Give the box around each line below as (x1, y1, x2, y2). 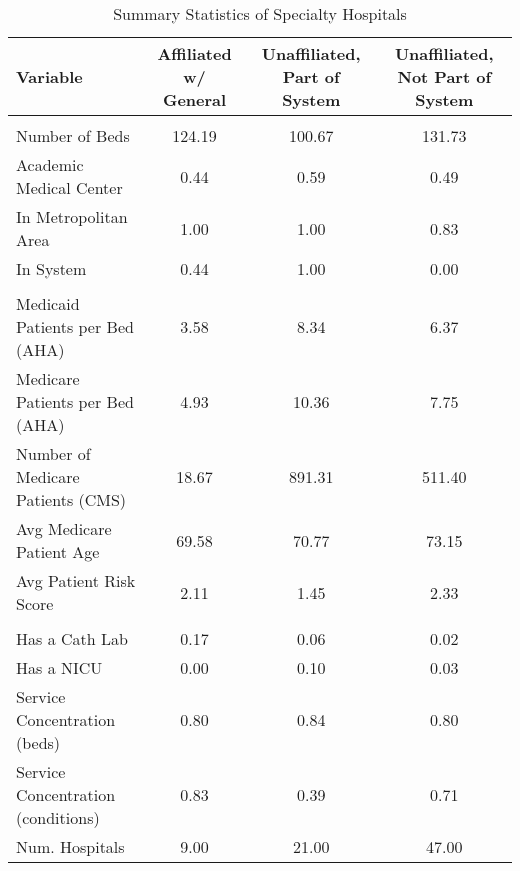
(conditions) (16, 806, 100, 829)
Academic (16, 153, 84, 176)
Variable (16, 65, 83, 88)
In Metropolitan (16, 205, 128, 228)
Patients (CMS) (16, 488, 127, 511)
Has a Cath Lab (16, 627, 128, 650)
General (162, 88, 227, 111)
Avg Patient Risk (16, 569, 136, 592)
